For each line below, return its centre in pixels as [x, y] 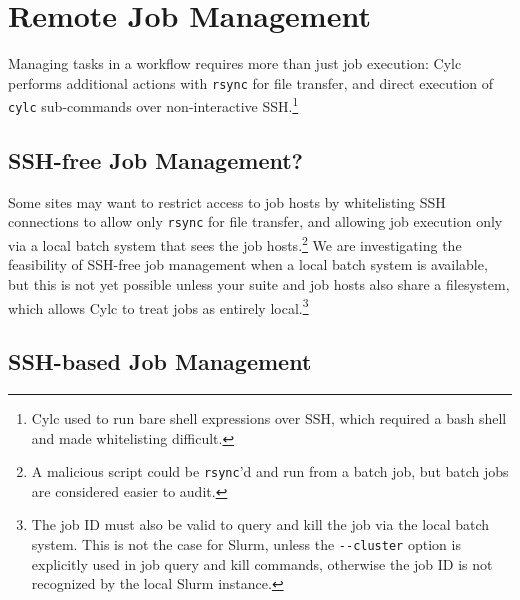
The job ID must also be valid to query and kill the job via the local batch [260, 524]
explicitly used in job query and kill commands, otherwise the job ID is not [262, 563]
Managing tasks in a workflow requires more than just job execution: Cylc [235, 63]
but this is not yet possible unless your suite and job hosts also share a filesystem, [259, 283]
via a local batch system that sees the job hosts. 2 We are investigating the [235, 243]
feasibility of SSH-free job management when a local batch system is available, [248, 264]
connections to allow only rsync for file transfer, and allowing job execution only [255, 221]
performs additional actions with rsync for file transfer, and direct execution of [251, 82]
